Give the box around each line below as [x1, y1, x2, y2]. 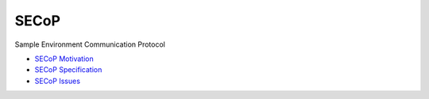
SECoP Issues [34, 76, 81, 86]
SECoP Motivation [34, 54, 95, 63]
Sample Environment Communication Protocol [14, 40, 166, 49]
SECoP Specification [34, 65, 102, 74]
